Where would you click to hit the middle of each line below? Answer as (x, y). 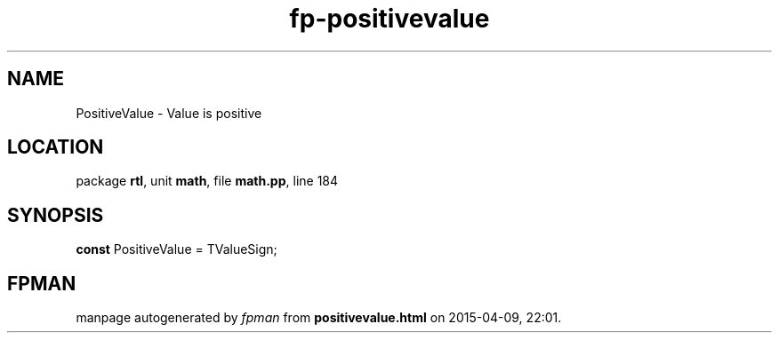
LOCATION (56, 147)
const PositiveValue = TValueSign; (177, 249)
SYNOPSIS (56, 215)
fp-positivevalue (389, 19)
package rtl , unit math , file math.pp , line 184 (207, 181)
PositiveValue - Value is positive (169, 113)
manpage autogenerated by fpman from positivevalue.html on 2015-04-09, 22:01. (319, 318)
